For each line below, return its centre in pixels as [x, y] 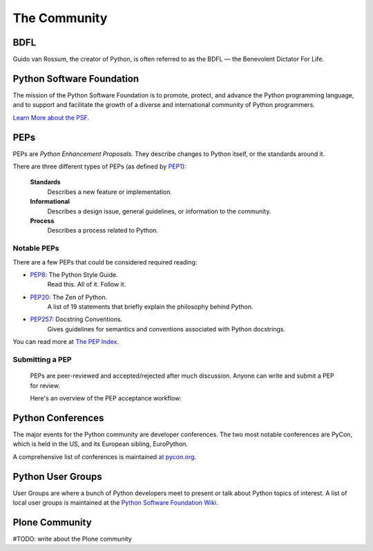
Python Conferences [58, 418]
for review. [45, 385]
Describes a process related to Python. [103, 231]
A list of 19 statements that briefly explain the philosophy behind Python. [150, 307]
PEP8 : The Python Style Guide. [74, 274]
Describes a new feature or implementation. [110, 192]
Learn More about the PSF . [51, 117]
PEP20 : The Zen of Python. [69, 297]
